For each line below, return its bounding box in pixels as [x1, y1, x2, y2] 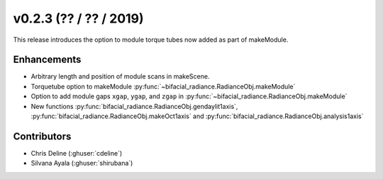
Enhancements [13, 54, 82, 66]
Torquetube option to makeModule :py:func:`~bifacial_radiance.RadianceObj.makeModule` [30, 82, 296, 91]
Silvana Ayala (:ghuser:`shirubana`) [30, 159, 133, 168]
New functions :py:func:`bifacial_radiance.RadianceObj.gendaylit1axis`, [30, 102, 238, 110]
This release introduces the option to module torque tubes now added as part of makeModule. [13, 35, 289, 44]
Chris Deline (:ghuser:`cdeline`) [30, 149, 123, 157]
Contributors [13, 130, 72, 142]
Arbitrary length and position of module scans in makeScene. [30, 72, 210, 81]
